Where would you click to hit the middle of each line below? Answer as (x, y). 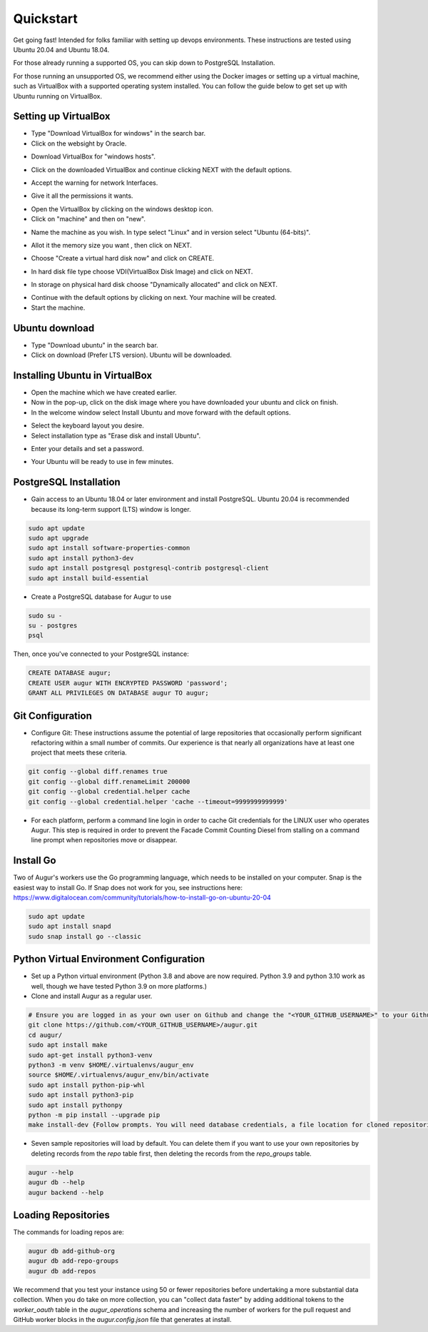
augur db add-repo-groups (73, 1261)
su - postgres (53, 626)
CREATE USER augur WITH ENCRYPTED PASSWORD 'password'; (128, 683)
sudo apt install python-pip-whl (87, 1085)
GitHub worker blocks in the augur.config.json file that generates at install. (122, 1319)
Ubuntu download (54, 328)
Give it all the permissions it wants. (82, 196)
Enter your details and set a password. (87, 449)
